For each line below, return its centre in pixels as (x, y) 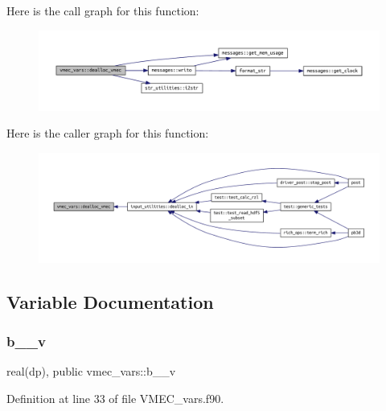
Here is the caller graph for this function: (108, 133)
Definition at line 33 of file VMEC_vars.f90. (115, 398)
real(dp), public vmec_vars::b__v (91, 371)
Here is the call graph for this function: (103, 10)
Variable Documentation (110, 301)
